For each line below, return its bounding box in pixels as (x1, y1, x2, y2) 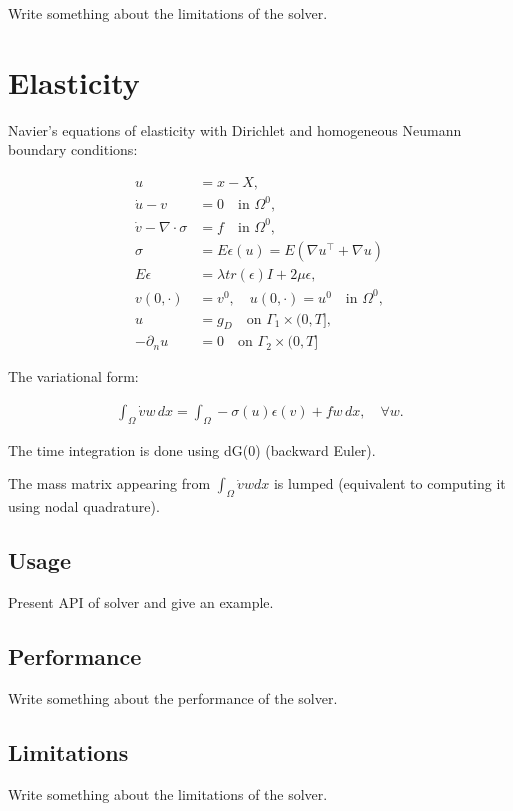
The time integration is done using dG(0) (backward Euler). (8, 439, 376, 460)
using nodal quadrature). (8, 496, 160, 517)
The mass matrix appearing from (8, 473, 211, 494)
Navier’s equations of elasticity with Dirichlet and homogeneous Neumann (8, 119, 462, 140)
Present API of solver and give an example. (8, 592, 274, 613)
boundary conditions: (8, 139, 138, 160)
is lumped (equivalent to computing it (273, 473, 506, 494)
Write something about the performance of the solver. (8, 687, 338, 708)
